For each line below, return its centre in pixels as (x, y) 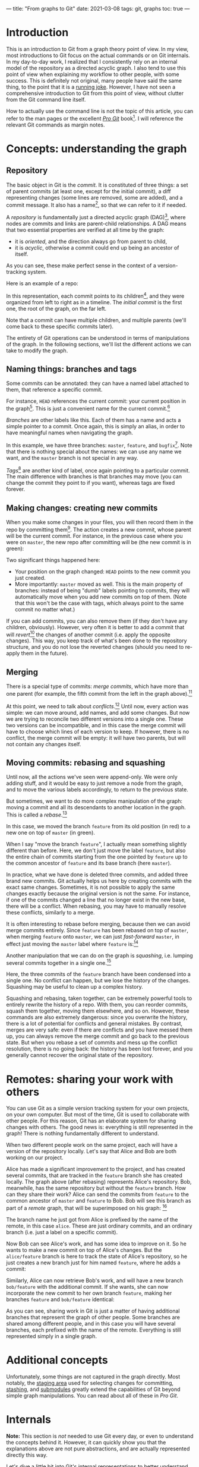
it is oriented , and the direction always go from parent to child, (91, 241)
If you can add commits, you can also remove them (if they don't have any (97, 621)
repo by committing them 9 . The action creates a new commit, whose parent (99, 529)
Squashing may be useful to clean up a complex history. (75, 987)
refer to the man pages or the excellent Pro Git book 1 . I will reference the (95, 118)
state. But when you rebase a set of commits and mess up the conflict (92, 1043)
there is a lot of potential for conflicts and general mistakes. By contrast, (94, 1024)
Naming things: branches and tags (71, 369)
